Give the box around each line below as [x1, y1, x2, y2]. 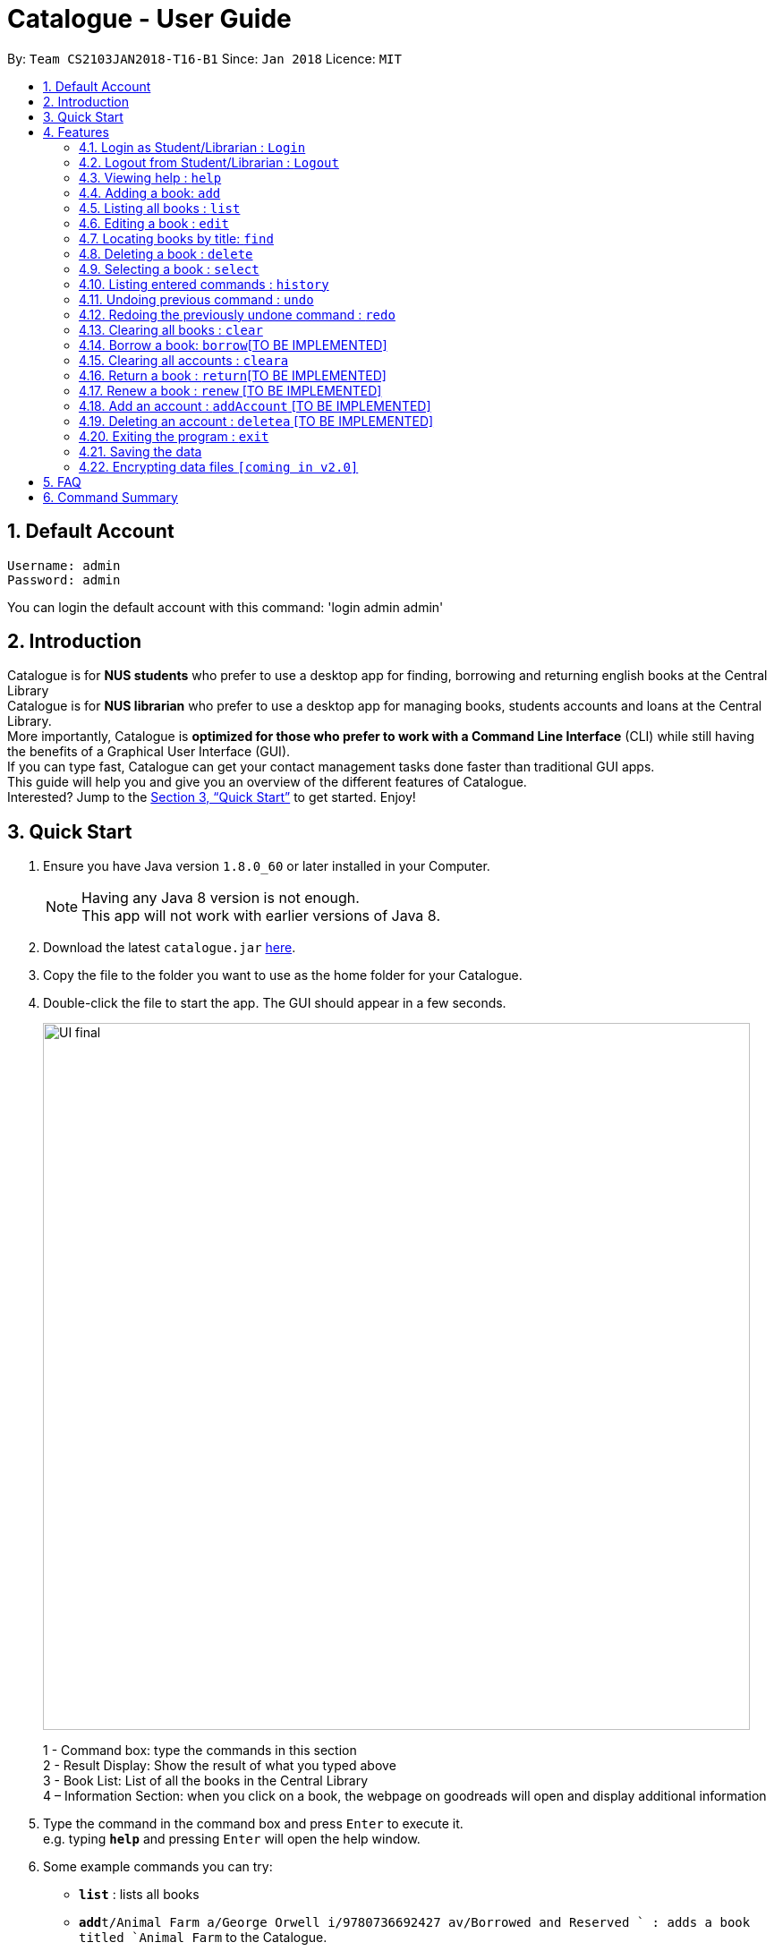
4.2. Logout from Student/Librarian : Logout [79, 154, 339, 170]
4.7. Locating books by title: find [79, 230, 274, 246]
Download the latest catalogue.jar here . [43, 940, 296, 956]
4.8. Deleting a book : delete [79, 245, 253, 261]
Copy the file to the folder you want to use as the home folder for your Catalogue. [43, 967, 523, 984]
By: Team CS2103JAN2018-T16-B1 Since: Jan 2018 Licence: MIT [7, 50, 402, 66]
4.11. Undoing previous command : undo [79, 291, 314, 307]
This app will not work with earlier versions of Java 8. [81, 907, 440, 925]
